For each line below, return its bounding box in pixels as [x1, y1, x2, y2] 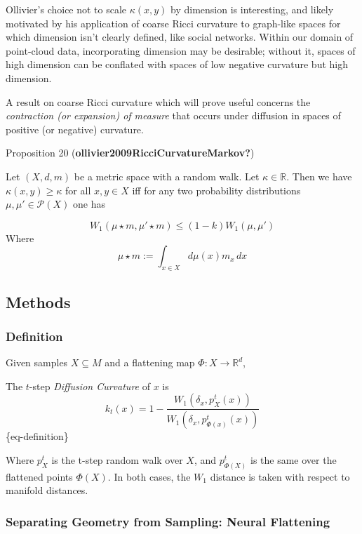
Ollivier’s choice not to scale [6, 2, 127, 16]
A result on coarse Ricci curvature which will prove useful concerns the [6, 94, 311, 109]
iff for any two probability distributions [132, 182, 301, 197]
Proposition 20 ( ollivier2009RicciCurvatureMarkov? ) [6, 145, 255, 160]
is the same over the [250, 452, 337, 467]
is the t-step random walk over [51, 452, 183, 467]
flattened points [6, 469, 73, 483]
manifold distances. [6, 483, 88, 498]
